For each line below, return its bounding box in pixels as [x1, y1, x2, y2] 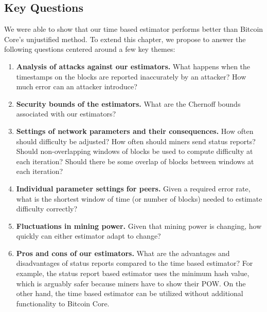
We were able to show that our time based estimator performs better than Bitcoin [4, 24, 263, 34]
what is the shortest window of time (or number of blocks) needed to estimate [16, 193, 262, 204]
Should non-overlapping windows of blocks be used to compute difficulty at [16, 146, 253, 157]
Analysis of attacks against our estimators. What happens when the [16, 61, 251, 71]
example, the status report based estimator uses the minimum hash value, [16, 268, 250, 279]
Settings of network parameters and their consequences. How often [16, 125, 254, 136]
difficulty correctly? [16, 203, 78, 214]
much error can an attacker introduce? [16, 81, 137, 92]
